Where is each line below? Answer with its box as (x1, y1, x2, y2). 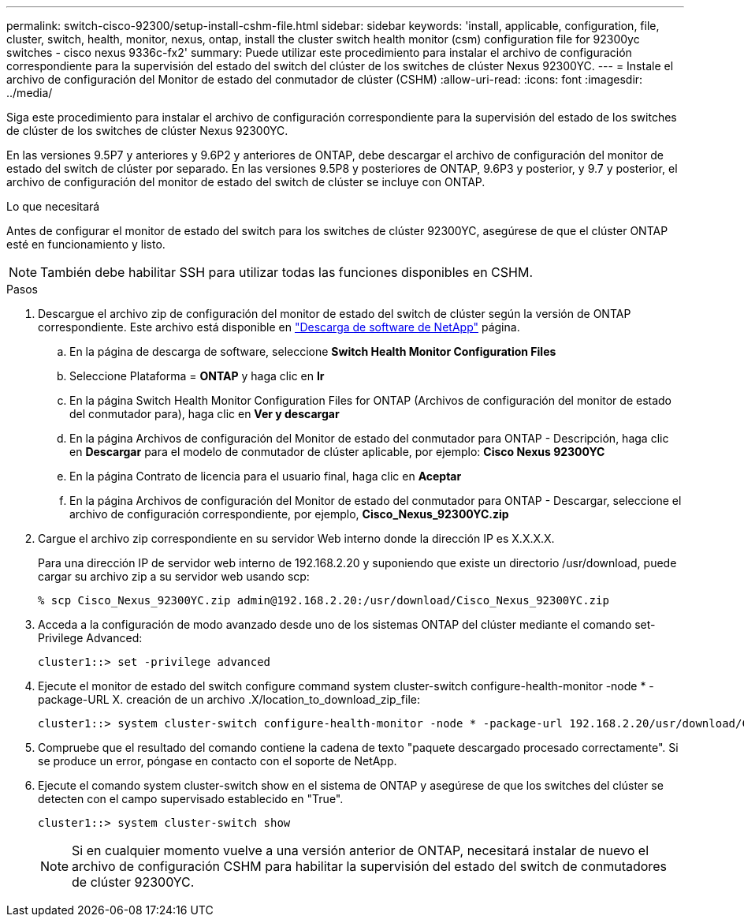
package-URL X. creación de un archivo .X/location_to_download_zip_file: (38, 693, 421, 706)
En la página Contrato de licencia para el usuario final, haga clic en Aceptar (69, 469, 462, 483)
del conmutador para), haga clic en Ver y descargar (69, 407, 340, 420)
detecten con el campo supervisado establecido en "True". (38, 792, 344, 805)
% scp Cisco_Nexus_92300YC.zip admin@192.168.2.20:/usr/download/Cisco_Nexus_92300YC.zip (38, 594, 609, 607)
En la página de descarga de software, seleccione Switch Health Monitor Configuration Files (69, 345, 556, 358)
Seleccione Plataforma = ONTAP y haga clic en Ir (69, 369, 325, 383)
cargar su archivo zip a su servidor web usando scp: (38, 570, 310, 583)
